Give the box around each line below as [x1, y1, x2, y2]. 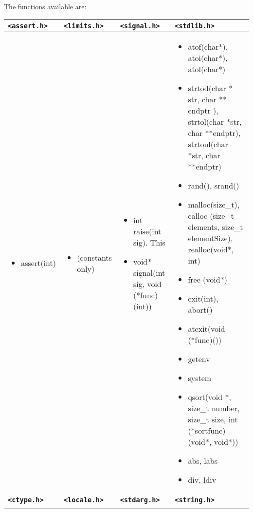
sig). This [133, 236, 165, 248]
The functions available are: [4, 1, 87, 11]
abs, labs [188, 455, 218, 466]
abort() [188, 304, 213, 315]
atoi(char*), [188, 52, 228, 63]
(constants [77, 251, 112, 263]
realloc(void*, [188, 243, 234, 255]
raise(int [133, 225, 162, 237]
